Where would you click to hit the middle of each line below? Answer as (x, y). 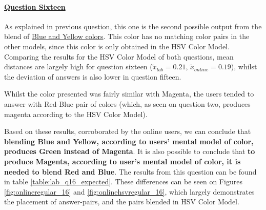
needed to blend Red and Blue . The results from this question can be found (130, 171)
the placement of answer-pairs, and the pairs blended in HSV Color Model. (122, 202)
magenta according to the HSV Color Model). (76, 114)
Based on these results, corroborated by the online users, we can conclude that (128, 131)
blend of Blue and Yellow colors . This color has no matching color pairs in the (127, 36)
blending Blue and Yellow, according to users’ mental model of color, (129, 141)
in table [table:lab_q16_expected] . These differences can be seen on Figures (123, 182)
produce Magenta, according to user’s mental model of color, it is (122, 161)
